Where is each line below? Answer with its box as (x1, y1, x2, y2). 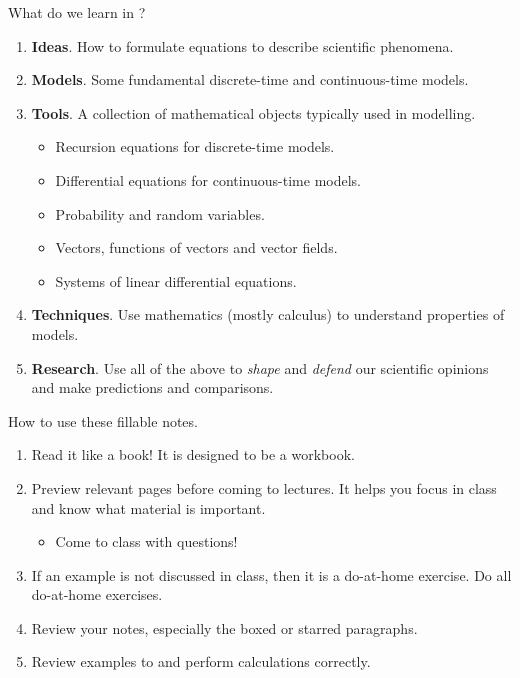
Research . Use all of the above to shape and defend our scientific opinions (31, 357, 489, 378)
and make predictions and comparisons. (31, 377, 274, 398)
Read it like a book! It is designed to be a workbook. (31, 444, 355, 465)
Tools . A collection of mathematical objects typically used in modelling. (31, 102, 476, 123)
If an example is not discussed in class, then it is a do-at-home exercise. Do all (31, 564, 512, 585)
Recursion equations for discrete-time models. (55, 136, 335, 157)
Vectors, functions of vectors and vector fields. (55, 237, 338, 258)
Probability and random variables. (55, 203, 265, 224)
